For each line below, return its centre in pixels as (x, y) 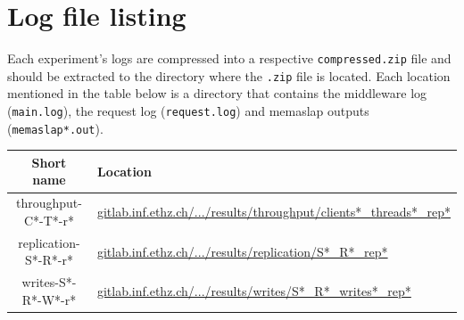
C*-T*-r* (49, 220)
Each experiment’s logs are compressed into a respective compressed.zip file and (229, 58)
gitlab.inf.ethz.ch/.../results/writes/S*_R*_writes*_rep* (254, 290)
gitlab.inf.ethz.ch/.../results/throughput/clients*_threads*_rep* (273, 212)
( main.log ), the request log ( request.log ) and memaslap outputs (188, 111)
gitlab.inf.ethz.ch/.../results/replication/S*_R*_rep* (242, 251)
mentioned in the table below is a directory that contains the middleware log (217, 93)
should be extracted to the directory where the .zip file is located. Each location (229, 75)
